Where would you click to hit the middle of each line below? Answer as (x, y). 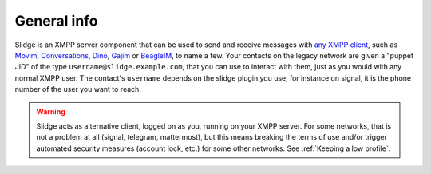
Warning (51, 111)
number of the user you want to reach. (78, 89)
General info (57, 21)
